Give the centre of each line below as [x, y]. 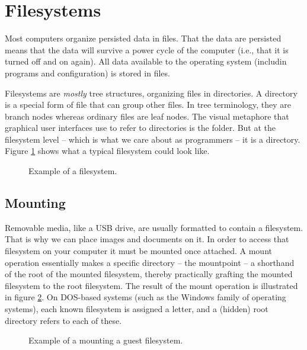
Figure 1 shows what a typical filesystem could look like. [107, 151]
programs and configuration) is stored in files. [87, 73]
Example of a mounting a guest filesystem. [106, 340]
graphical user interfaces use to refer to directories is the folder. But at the [140, 128]
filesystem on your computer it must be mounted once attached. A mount [138, 251]
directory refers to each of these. [63, 320]
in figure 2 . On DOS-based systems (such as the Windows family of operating [145, 297]
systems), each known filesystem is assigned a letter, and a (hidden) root [137, 309]
